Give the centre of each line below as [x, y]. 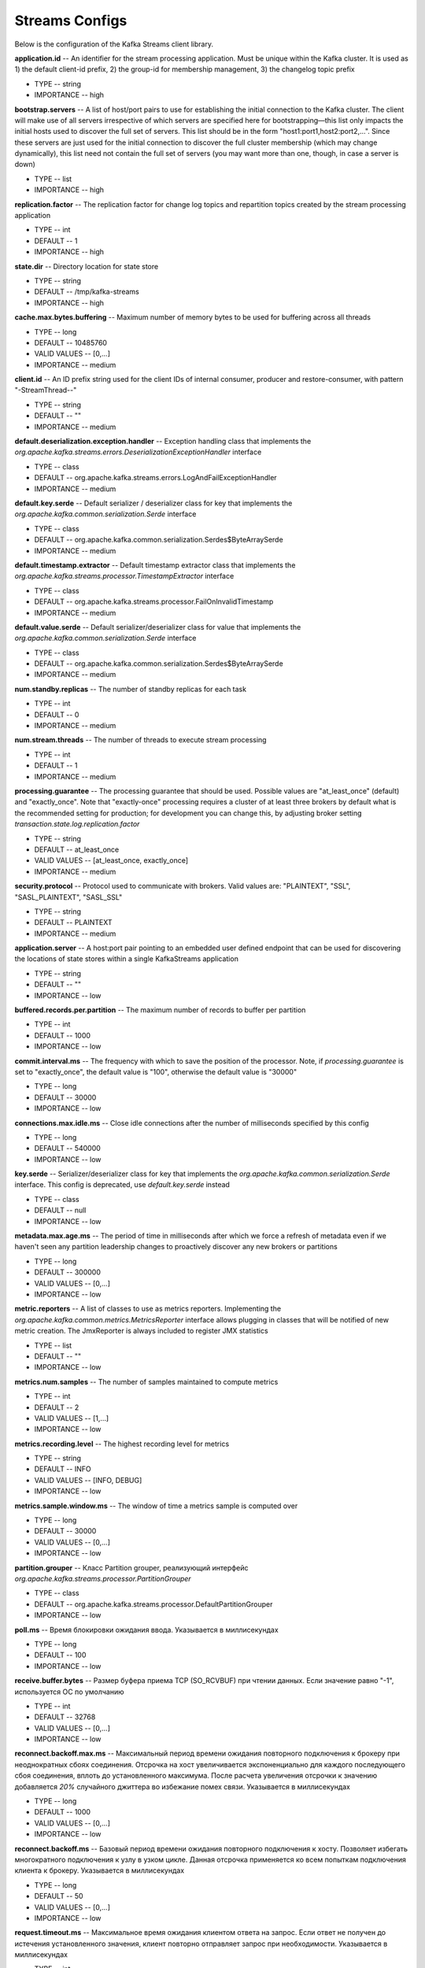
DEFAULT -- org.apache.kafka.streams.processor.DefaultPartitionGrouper [153, 1604]
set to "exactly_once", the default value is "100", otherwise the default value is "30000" [156, 1071]
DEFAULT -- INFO [63, 1469]
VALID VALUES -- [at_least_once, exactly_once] [111, 860]
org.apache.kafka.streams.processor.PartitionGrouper [103, 1578]
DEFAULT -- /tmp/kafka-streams [87, 292]
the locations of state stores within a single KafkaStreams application [127, 959]
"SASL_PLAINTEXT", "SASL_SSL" [68, 897]
